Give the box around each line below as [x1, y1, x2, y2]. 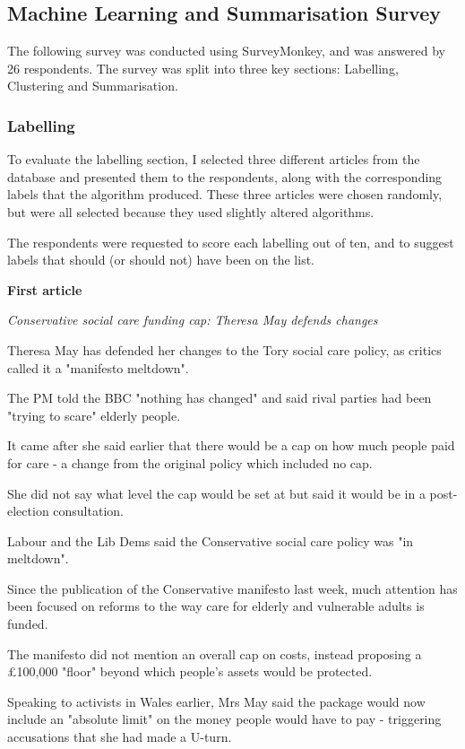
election [7, 501, 49, 520]
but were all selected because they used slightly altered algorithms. [7, 202, 375, 221]
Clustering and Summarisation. [7, 76, 178, 95]
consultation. [53, 501, 124, 520]
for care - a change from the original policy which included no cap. [7, 453, 373, 472]
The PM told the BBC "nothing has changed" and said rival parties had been [7, 388, 432, 407]
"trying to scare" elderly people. [7, 405, 181, 424]
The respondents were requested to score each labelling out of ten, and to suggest [7, 232, 454, 251]
